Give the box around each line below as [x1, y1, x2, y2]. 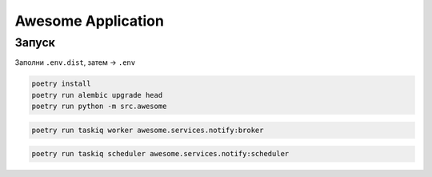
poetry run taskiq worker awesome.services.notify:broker [31, 125, 264, 135]
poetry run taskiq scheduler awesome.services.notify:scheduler [31, 149, 290, 159]
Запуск [14, 35, 56, 50]
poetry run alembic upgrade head [31, 91, 163, 99]
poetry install [31, 79, 91, 88]
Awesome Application [14, 12, 164, 30]
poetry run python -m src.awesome [31, 102, 167, 111]
